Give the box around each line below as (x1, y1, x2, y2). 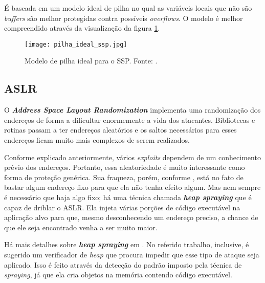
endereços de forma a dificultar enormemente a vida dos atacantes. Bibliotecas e (4, 114, 255, 125)
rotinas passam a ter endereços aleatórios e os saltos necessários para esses (4, 124, 237, 135)
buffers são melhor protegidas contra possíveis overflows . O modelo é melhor (4, 12, 243, 23)
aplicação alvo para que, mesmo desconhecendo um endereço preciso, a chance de (4, 212, 258, 223)
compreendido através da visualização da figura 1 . (4, 23, 160, 33)
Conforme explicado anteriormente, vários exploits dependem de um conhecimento (4, 151, 261, 162)
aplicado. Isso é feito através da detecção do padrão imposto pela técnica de (4, 259, 242, 270)
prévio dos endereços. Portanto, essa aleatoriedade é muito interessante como (4, 162, 245, 172)
